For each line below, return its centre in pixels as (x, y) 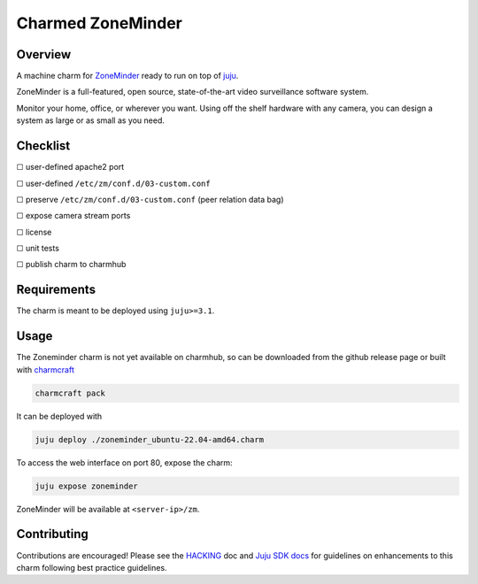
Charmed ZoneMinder (100, 23)
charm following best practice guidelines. (92, 567)
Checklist (43, 146)
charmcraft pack (70, 393)
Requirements (56, 290)
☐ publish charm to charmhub (71, 265)
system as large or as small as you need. (91, 120)
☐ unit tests (38, 249)
